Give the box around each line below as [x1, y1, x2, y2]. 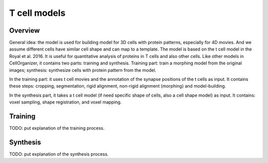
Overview [9, 26, 40, 35]
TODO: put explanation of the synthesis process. [9, 151, 109, 157]
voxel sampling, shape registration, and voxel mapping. [9, 99, 122, 105]
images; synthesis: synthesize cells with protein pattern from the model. [9, 67, 156, 73]
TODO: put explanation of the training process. [9, 125, 105, 131]
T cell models [9, 7, 66, 18]
